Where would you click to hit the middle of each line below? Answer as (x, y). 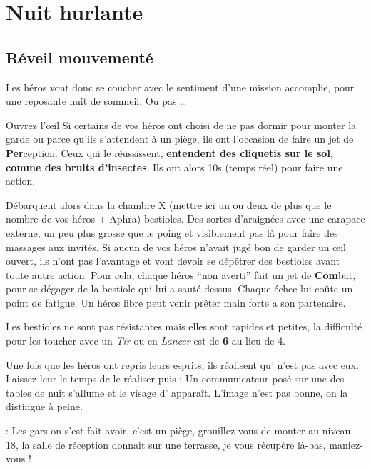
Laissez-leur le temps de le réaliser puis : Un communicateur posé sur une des (175, 378)
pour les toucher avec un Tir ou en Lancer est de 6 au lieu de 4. (146, 341)
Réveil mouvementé (80, 57)
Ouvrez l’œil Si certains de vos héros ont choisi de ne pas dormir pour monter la (181, 124)
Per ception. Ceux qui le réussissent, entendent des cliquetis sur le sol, (170, 152)
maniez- (346, 444)
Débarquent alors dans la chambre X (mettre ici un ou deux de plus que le (169, 204)
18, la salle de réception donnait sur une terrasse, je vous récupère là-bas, (166, 444)
